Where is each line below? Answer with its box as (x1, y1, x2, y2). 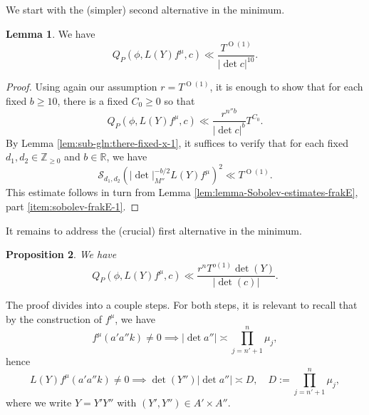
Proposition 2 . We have (6, 247, 117, 262)
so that (164, 93, 195, 108)
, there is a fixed (57, 93, 128, 108)
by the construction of (6, 311, 103, 326)
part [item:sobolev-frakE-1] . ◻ (6, 198, 140, 213)
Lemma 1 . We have (6, 26, 95, 41)
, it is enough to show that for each (209, 79, 363, 94)
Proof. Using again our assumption (6, 79, 157, 94)
